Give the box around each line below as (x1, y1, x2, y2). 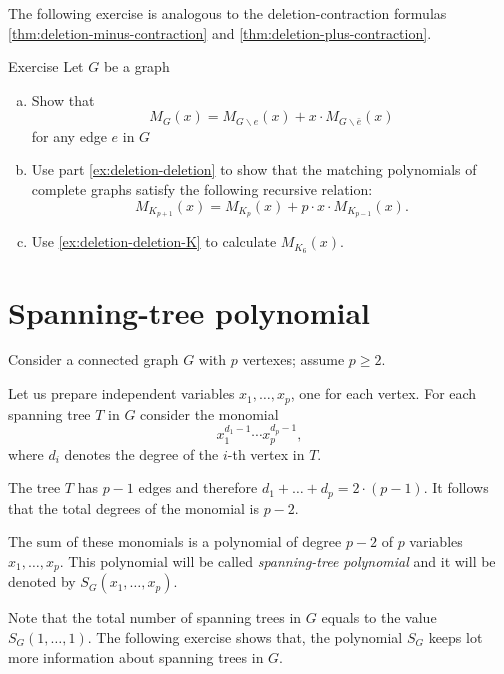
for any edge (31, 125, 107, 146)
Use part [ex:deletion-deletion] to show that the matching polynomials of (31, 159, 477, 180)
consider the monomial (140, 403, 279, 424)
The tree (8, 477, 61, 498)
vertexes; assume (242, 349, 345, 370)
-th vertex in (227, 443, 305, 464)
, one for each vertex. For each (290, 383, 477, 404)
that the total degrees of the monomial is (8, 497, 260, 518)
